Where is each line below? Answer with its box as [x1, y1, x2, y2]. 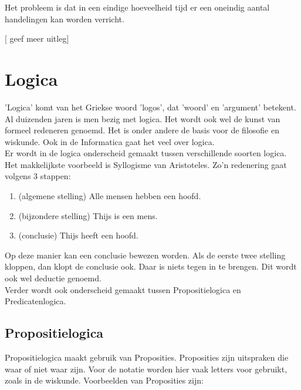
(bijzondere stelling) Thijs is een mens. [18, 209, 158, 221]
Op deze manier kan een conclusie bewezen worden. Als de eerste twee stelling [5, 248, 286, 261]
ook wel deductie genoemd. [5, 272, 102, 284]
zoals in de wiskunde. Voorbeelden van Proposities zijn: [5, 374, 204, 386]
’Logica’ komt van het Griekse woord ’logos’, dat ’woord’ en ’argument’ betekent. [5, 100, 296, 113]
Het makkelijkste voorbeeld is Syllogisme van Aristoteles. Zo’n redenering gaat [5, 158, 287, 170]
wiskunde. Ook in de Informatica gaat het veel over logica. [5, 135, 215, 147]
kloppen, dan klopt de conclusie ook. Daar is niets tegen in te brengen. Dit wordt [5, 260, 297, 273]
